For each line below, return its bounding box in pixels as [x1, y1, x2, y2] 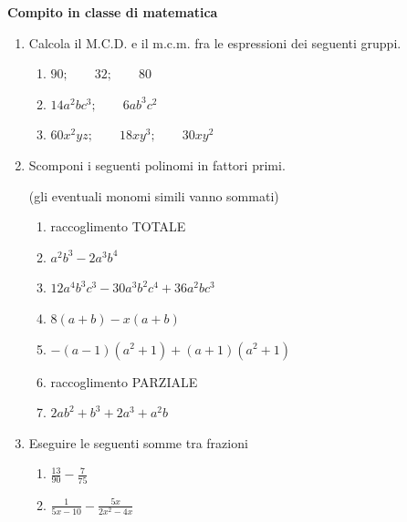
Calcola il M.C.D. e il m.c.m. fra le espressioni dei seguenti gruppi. [28, 33, 402, 52]
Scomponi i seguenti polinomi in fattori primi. [28, 155, 286, 174]
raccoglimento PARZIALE [50, 372, 198, 391]
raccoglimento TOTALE [50, 217, 186, 236]
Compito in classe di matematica [7, 3, 218, 21]
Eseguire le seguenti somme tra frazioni [28, 433, 248, 452]
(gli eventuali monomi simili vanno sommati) [28, 186, 279, 205]
